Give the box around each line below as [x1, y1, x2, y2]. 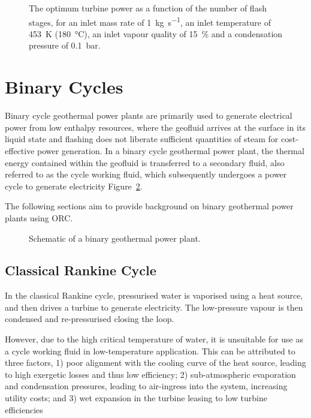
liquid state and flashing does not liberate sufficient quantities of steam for [5, 133, 279, 145]
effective [5, 144, 35, 157]
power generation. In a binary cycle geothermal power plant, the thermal [37, 144, 304, 157]
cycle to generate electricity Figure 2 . [5, 179, 143, 192]
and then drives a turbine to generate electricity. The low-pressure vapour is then [5, 300, 303, 313]
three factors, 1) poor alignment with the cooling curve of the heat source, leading [5, 356, 306, 369]
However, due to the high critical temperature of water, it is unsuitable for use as [5, 333, 303, 345]
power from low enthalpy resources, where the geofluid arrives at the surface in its [5, 121, 306, 133]
